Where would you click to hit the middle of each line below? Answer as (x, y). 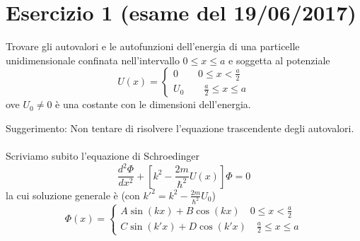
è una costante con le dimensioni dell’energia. (153, 104)
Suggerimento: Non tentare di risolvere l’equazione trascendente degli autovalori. (180, 128)
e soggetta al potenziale (279, 60)
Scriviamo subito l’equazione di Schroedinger (103, 156)
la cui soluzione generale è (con (73, 195)
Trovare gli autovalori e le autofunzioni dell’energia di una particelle (153, 46)
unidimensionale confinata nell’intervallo (93, 60)
